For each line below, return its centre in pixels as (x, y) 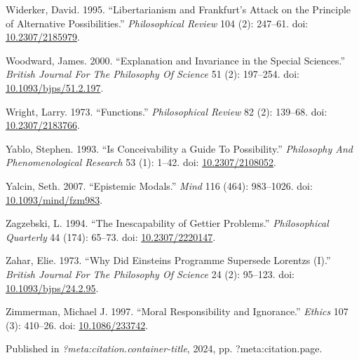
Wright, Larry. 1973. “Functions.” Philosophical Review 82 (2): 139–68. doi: (167, 111)
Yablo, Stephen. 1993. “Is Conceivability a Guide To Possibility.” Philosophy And (179, 148)
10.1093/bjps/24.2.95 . (52, 288)
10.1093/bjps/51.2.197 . (55, 87)
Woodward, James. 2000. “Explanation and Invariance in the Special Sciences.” (176, 60)
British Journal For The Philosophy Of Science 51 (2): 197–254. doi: (153, 74)
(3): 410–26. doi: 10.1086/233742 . (77, 325)
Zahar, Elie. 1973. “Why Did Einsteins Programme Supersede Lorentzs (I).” (168, 260)
